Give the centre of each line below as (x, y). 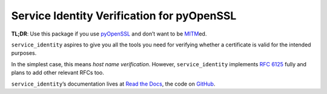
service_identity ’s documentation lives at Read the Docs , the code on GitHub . (113, 84)
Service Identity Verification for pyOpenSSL (124, 16)
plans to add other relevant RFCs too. (58, 73)
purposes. (24, 53)
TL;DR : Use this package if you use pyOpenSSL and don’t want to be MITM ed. (109, 34)
